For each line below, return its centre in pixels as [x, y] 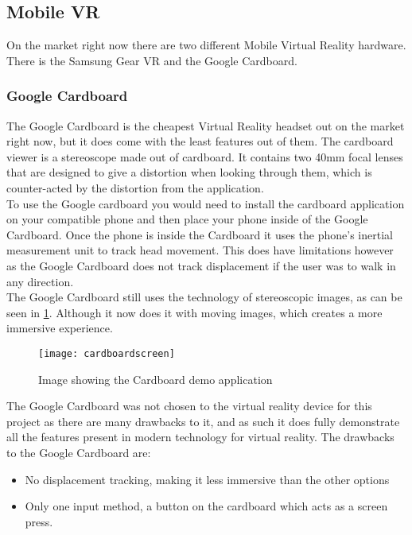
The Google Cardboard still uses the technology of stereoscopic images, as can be [204, 297]
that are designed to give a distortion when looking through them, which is [189, 172]
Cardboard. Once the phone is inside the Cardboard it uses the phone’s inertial [200, 234]
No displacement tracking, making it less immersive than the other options [207, 479]
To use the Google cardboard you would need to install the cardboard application [206, 203]
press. [39, 521]
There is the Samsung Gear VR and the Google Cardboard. [152, 60]
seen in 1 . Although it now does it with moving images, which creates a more [194, 312]
